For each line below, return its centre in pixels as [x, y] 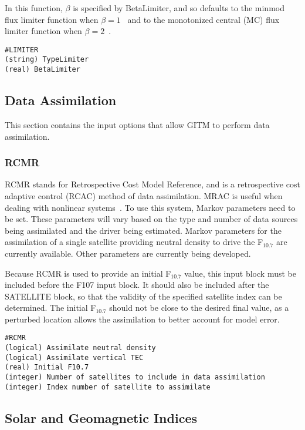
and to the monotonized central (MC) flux [204, 19]
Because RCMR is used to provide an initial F [88, 273]
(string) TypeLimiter [47, 60]
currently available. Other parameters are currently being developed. [128, 253]
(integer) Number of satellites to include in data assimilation [135, 377]
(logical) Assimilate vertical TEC [74, 357]
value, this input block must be [240, 273]
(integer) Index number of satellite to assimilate [108, 387]
